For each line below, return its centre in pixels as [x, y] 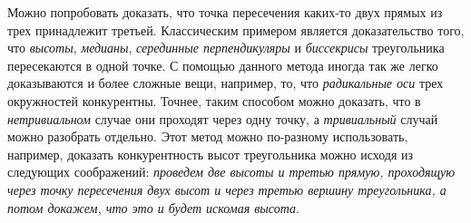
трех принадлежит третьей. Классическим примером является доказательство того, [236, 29]
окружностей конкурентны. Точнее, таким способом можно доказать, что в [214, 100]
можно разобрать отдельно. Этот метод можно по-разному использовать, [208, 136]
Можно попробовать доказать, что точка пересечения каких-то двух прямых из [225, 12]
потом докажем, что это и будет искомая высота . [153, 207]
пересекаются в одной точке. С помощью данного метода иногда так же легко [223, 65]
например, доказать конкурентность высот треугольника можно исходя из [211, 154]
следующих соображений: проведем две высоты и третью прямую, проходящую [231, 172]
